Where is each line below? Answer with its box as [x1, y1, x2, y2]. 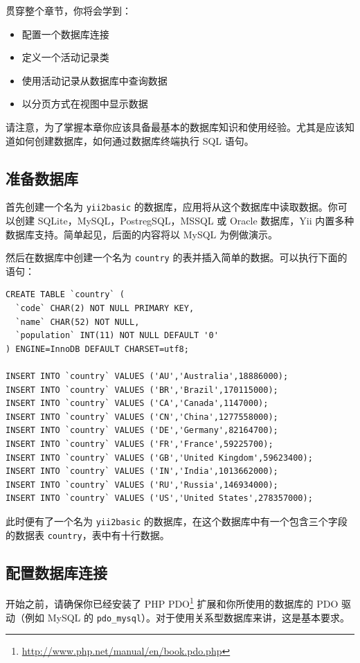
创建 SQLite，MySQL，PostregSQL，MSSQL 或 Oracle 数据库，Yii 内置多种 [15, 213, 354, 228]
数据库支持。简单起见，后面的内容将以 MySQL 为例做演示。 [6, 227, 278, 241]
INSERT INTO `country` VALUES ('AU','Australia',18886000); [6, 371, 289, 382]
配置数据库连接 [6, 561, 107, 583]
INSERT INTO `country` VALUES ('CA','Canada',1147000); [6, 398, 269, 409]
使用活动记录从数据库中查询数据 [21, 73, 168, 87]
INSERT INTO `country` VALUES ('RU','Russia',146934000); [6, 479, 278, 490]
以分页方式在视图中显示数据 [21, 96, 148, 111]
